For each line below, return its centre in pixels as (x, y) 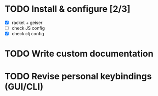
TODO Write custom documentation (79, 54)
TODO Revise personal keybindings (78, 76)
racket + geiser (27, 23)
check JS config (28, 28)
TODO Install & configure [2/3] (67, 9)
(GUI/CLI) (24, 86)
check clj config (28, 34)
